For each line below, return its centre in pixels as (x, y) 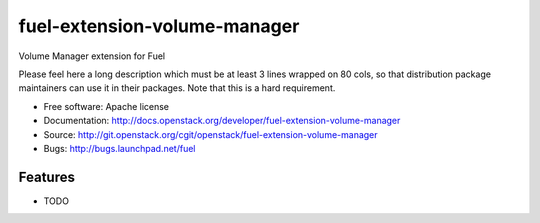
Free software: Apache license (106, 106)
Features (46, 176)
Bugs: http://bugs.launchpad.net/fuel (119, 148)
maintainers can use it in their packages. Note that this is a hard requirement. (177, 88)
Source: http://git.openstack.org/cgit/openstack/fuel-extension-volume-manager (211, 134)
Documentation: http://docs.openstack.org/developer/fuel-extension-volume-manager (222, 121)
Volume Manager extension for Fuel (91, 56)
